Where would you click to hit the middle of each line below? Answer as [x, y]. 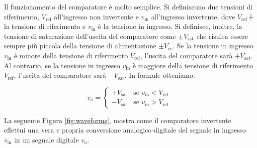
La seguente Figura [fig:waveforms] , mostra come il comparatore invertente [118, 120]
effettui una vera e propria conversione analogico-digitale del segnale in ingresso [125, 130]
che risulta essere [222, 36]
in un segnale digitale [46, 139]
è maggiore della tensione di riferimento [193, 65]
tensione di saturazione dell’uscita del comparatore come [90, 36]
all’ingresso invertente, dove [193, 16]
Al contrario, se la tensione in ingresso [62, 65]
